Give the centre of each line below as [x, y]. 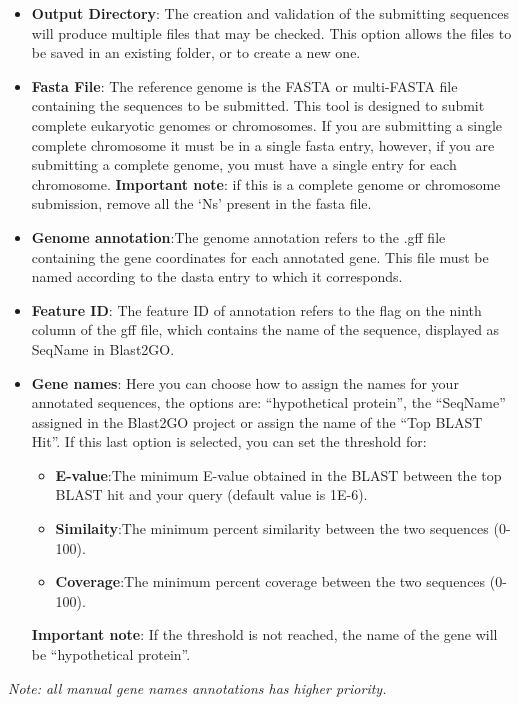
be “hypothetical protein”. [111, 654]
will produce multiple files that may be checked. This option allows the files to [271, 32]
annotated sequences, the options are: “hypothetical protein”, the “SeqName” [268, 402]
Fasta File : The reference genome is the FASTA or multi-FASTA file [244, 85]
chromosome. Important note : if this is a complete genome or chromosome [266, 183]
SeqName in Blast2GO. [103, 348]
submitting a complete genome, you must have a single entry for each [244, 164]
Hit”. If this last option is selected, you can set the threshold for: [229, 441]
